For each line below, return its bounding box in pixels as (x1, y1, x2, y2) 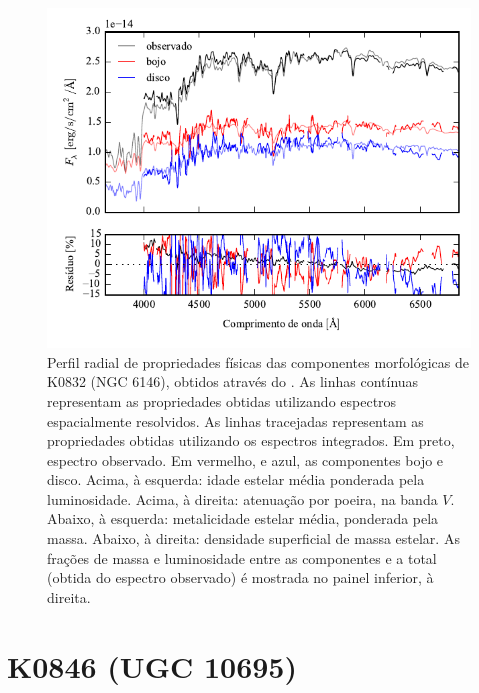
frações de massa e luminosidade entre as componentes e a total (47, 547, 437, 568)
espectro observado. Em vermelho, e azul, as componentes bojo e (47, 449, 444, 470)
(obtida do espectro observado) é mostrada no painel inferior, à (47, 567, 434, 588)
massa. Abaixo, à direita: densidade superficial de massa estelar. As (47, 528, 460, 549)
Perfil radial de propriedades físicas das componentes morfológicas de (47, 351, 470, 372)
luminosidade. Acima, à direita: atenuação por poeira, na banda (47, 488, 438, 509)
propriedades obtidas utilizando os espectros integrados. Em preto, (47, 430, 455, 451)
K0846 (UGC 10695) (7, 645, 297, 686)
